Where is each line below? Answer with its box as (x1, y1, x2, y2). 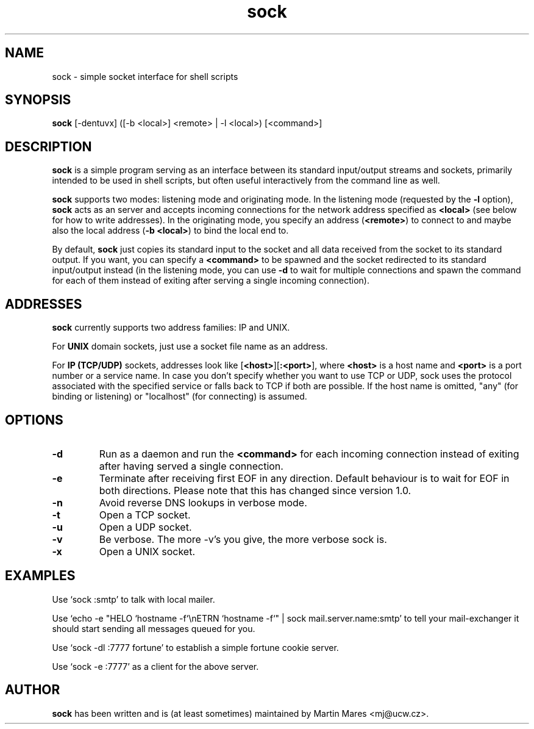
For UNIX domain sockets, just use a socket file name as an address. (52, 341, 328, 352)
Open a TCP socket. (99, 508, 191, 521)
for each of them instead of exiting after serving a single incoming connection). (52, 275, 369, 286)
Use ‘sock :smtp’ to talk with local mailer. (52, 594, 215, 605)
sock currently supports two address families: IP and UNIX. (52, 322, 290, 333)
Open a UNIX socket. (99, 545, 196, 558)
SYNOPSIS (5, 92, 71, 108)
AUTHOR (5, 682, 60, 698)
